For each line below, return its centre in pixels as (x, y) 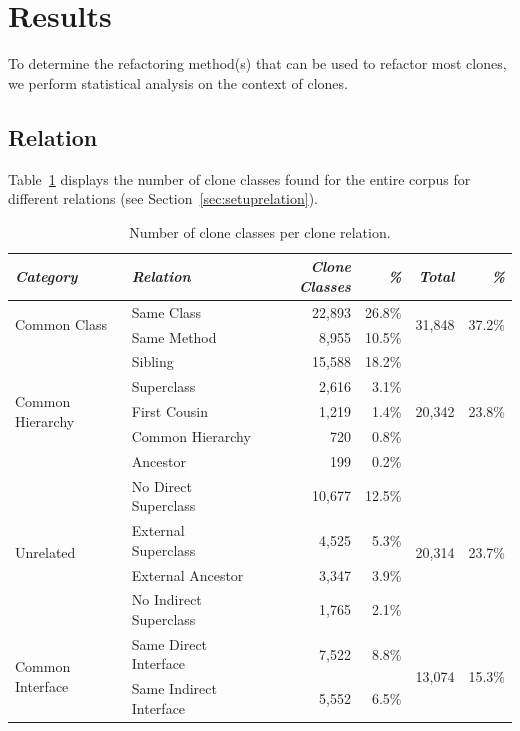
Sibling (152, 361)
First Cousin (169, 411)
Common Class (61, 324)
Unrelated (45, 552)
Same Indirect (174, 688)
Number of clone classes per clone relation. (260, 231)
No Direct (161, 485)
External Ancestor (187, 574)
